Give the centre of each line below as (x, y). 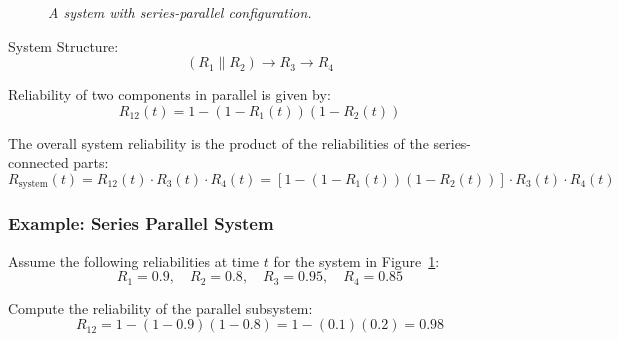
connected (38, 162)
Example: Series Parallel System (141, 223)
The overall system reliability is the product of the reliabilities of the (218, 142)
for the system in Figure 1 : (356, 260)
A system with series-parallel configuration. (180, 12)
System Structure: (63, 45)
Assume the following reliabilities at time (134, 260)
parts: (91, 162)
